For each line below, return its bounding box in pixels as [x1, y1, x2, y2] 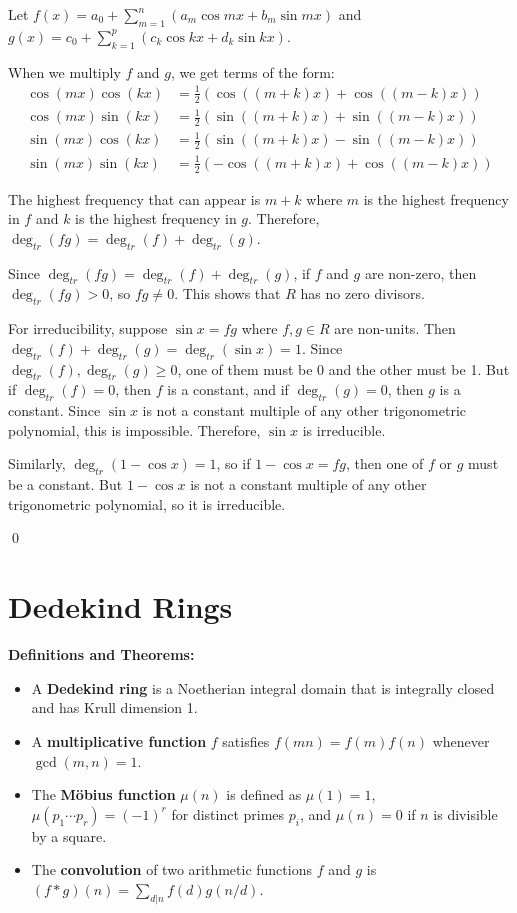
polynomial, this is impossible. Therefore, [8, 419, 261, 440]
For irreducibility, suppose [8, 318, 168, 339]
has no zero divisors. [300, 283, 425, 304]
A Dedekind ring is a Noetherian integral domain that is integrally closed [31, 677, 495, 698]
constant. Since [8, 400, 101, 421]
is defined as [226, 784, 302, 805]
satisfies [222, 730, 270, 751]
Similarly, [8, 453, 66, 474]
